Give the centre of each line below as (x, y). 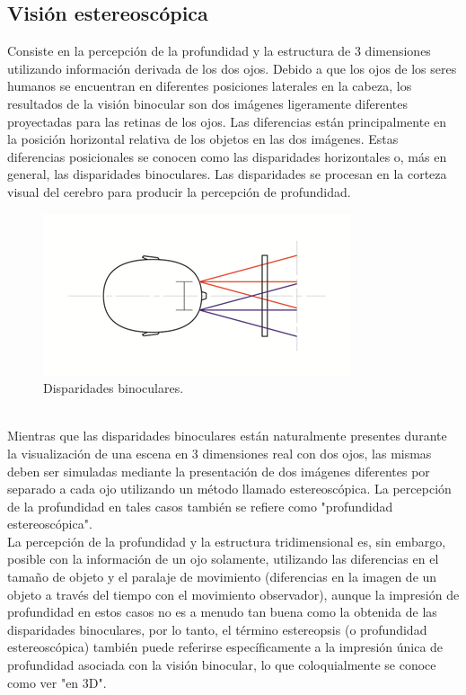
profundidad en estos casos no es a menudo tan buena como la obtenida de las (222, 612)
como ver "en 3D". (57, 682)
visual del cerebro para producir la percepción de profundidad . (179, 191)
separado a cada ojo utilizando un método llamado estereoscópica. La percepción (229, 489)
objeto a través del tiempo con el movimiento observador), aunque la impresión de (233, 594)
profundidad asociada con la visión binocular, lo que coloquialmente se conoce (222, 665)
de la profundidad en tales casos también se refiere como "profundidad (200, 506)
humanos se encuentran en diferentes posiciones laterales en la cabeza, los (210, 86)
